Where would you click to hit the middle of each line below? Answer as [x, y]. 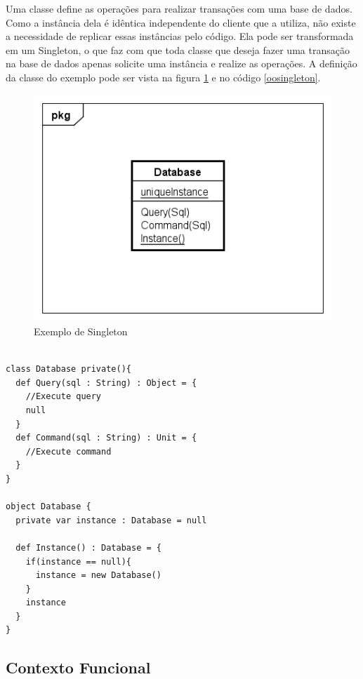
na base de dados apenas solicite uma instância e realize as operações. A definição [181, 63]
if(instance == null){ [78, 562]
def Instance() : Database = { [88, 547]
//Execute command [68, 451]
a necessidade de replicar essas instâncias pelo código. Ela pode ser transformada [180, 36]
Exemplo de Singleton [81, 331]
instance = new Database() [98, 576]
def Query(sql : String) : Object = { [106, 383]
